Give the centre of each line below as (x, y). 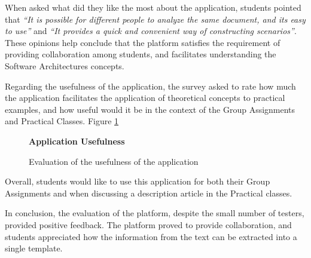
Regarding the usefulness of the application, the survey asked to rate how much (150, 86)
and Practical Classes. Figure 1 (62, 121)
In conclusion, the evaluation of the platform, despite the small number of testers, (155, 213)
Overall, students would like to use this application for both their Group (138, 181)
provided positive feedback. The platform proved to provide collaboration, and (148, 224)
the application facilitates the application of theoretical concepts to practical (145, 98)
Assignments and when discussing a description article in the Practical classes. (149, 193)
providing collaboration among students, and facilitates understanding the (141, 54)
